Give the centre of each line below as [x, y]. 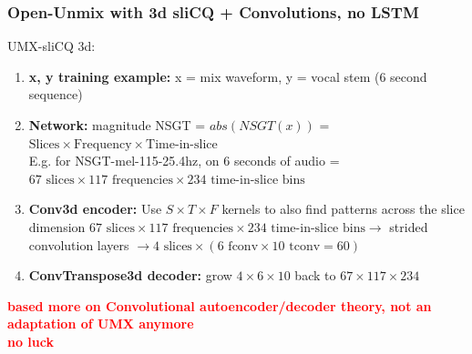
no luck [31, 341]
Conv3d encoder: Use [95, 209]
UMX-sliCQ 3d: [51, 46]
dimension [57, 226]
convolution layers [79, 244]
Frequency [103, 144]
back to [315, 275]
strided [409, 226]
